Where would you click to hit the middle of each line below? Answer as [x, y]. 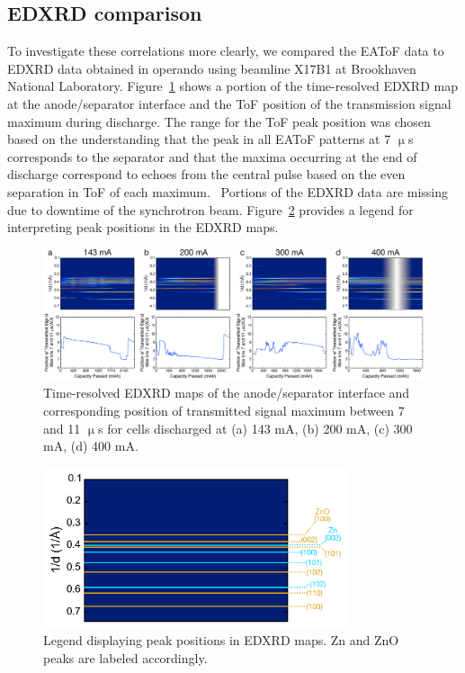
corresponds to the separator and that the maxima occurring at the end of [212, 156]
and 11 [62, 428]
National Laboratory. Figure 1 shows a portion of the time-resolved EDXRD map [232, 86]
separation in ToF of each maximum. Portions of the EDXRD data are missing [228, 191]
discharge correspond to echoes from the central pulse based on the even [206, 174]
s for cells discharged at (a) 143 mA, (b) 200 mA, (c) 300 [255, 428]
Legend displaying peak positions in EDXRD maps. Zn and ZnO [221, 640]
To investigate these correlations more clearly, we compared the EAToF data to [226, 51]
